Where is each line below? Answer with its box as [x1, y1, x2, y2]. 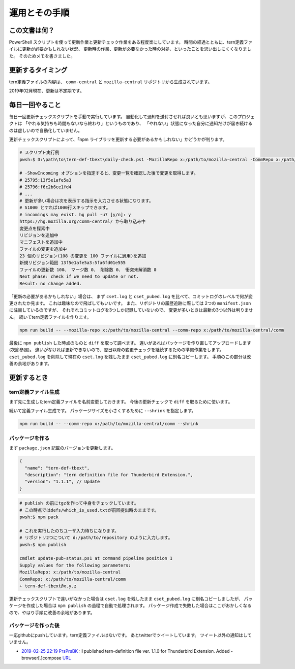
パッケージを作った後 [9, 622, 60, 629]
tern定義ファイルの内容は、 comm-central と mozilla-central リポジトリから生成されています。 [9, 79, 212, 85]
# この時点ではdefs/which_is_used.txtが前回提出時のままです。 [19, 507, 159, 513]
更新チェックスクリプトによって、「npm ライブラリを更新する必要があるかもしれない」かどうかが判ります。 [9, 136, 227, 142]
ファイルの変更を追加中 [19, 246, 67, 252]
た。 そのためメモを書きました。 [9, 53, 75, 59]
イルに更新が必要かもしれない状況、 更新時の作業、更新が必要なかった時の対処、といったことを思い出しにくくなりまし [9, 46, 252, 52]
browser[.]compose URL [21, 655, 71, 661]
